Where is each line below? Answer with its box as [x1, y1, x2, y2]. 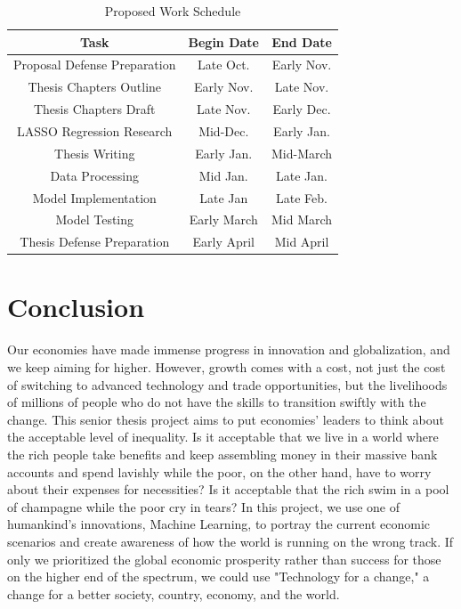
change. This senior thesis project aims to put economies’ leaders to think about [7, 410, 445, 428]
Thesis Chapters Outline [28, 77, 162, 96]
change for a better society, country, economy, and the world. [7, 584, 340, 603]
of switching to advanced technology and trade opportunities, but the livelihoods [7, 375, 448, 394]
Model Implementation [32, 188, 157, 207]
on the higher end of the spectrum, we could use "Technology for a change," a [7, 567, 430, 586]
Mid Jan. [198, 166, 248, 184]
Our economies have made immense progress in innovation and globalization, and [7, 340, 450, 359]
